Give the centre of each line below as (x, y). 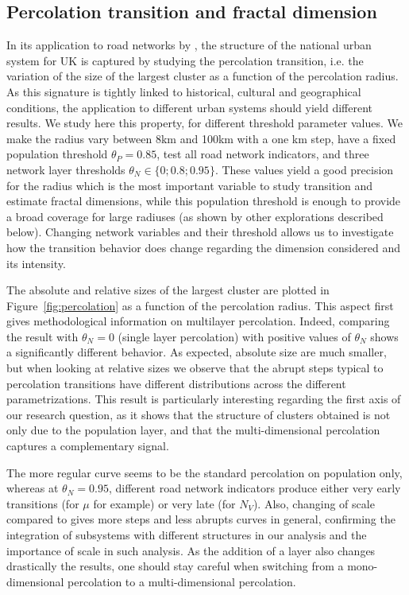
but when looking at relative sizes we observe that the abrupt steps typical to (195, 368)
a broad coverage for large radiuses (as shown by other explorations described (195, 216)
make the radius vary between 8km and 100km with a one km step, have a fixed (201, 138)
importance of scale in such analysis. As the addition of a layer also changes (191, 550)
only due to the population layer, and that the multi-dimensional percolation (193, 430)
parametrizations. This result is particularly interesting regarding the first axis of (204, 399)
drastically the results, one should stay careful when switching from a (175, 566)
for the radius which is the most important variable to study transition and (190, 185)
